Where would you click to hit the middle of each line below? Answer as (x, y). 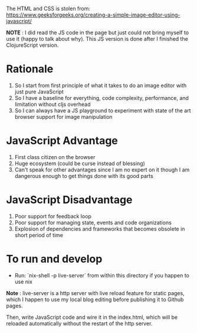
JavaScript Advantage (62, 141)
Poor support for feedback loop (53, 216)
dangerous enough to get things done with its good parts (84, 176)
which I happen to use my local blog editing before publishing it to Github (95, 299)
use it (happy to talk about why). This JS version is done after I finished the (97, 39)
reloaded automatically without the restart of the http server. (79, 323)
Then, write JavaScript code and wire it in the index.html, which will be (92, 317)
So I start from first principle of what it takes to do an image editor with (101, 85)
